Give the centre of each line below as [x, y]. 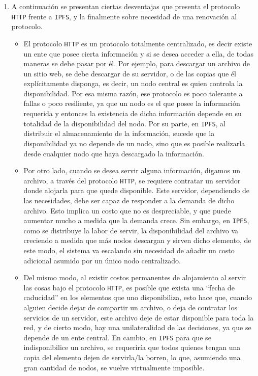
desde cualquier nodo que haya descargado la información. [114, 153]
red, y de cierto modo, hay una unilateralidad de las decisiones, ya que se [137, 327]
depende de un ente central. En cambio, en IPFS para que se [117, 337]
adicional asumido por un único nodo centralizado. [102, 260]
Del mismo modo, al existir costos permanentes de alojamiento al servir [135, 277]
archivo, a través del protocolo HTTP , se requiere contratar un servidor [132, 180]
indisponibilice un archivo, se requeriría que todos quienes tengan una [132, 347]
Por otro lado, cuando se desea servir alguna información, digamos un [132, 170]
